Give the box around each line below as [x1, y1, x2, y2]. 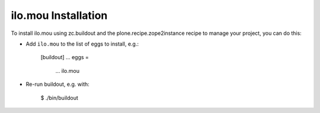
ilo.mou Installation [11, 9, 108, 22]
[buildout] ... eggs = [40, 54, 89, 61]
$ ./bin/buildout [40, 94, 78, 101]
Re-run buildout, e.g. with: [25, 80, 90, 88]
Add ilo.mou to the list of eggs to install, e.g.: [25, 40, 139, 47]
